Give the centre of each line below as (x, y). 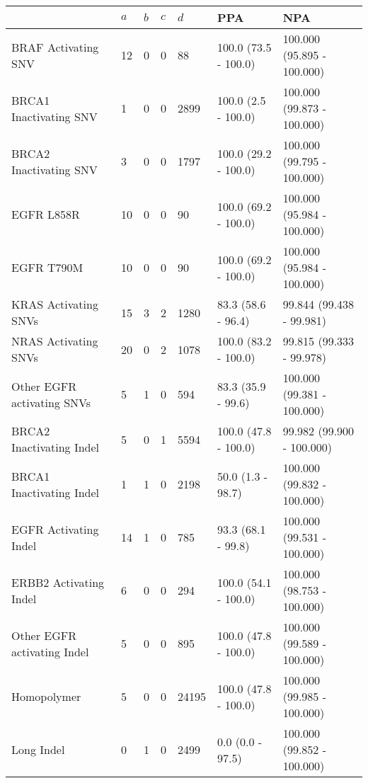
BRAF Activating (55, 47)
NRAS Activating (55, 341)
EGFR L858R (46, 214)
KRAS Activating (55, 304)
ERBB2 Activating (58, 582)
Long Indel (38, 749)
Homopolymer (46, 696)
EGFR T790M (47, 267)
